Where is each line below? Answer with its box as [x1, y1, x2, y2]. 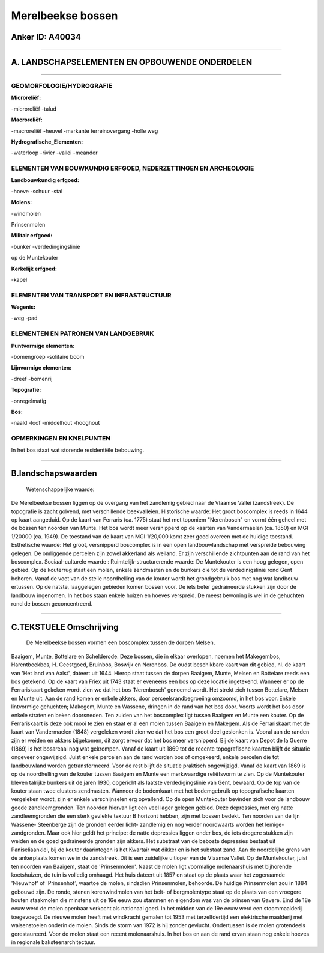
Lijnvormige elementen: [11, 364, 72, 371]
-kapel [11, 276, 28, 283]
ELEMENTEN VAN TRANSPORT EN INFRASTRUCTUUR [11, 291, 172, 299]
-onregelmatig [11, 397, 47, 404]
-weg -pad [11, 314, 38, 321]
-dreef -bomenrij [11, 375, 53, 382]
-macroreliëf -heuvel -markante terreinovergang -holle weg [11, 127, 158, 135]
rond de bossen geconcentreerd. [11, 600, 93, 607]
